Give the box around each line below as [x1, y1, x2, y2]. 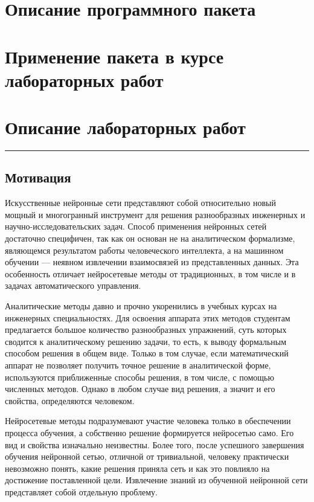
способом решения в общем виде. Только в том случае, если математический [5, 347, 289, 359]
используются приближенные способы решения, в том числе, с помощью [5, 370, 274, 383]
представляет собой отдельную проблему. [5, 485, 158, 498]
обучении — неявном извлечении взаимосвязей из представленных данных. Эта [5, 256, 299, 268]
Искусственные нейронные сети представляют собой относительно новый [5, 196, 276, 209]
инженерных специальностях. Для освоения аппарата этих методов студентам [5, 311, 290, 324]
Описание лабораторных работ [5, 115, 246, 140]
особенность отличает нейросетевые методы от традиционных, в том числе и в [5, 267, 296, 280]
